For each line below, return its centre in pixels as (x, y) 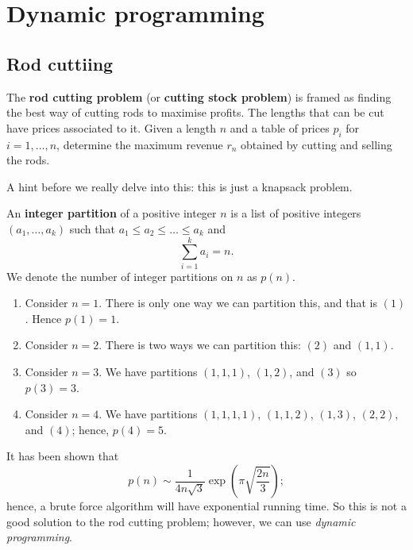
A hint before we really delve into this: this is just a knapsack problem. (179, 186)
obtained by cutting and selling (317, 144)
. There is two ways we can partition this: (200, 345)
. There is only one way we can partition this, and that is (238, 303)
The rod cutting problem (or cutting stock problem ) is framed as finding (199, 96)
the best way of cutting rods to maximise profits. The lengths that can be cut (195, 112)
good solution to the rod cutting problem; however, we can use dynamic (181, 521)
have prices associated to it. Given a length (112, 127)
